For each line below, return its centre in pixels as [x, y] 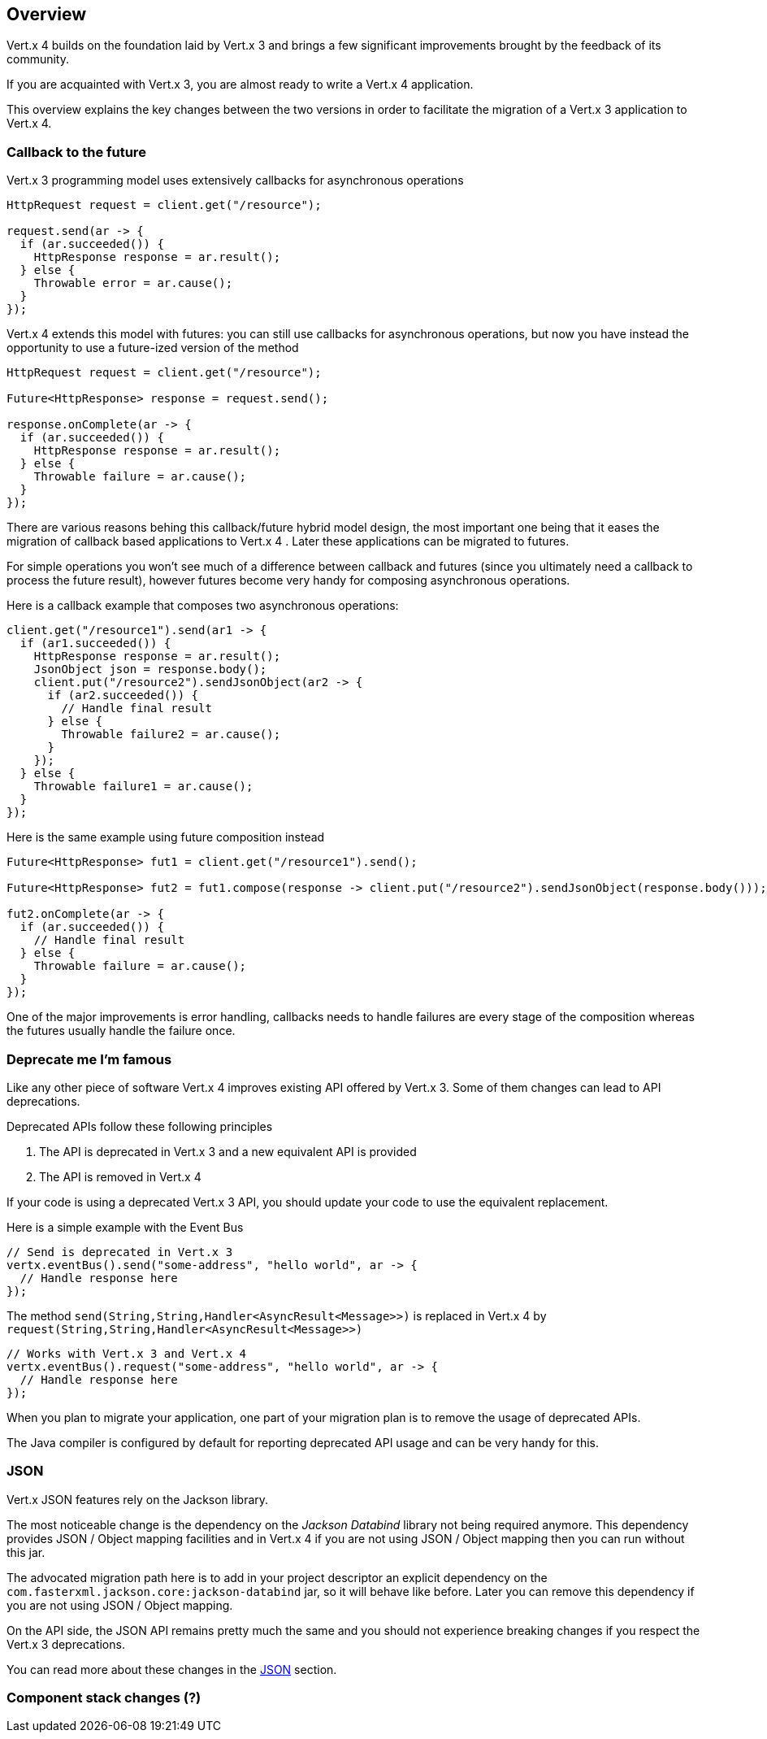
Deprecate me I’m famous [89, 1059]
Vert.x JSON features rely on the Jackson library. [138, 1499]
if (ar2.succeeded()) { [123, 696]
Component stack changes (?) [104, 1698]
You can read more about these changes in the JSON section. [172, 1669]
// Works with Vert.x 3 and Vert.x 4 [127, 1353]
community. [38, 59]
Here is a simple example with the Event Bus [125, 1227]
